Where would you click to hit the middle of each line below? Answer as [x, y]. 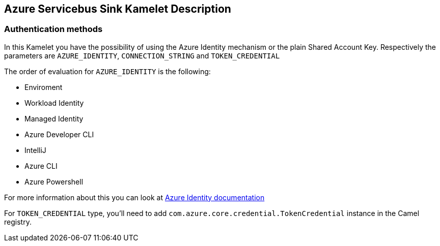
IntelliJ [35, 150]
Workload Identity [54, 103]
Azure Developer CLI [59, 134]
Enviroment [44, 87]
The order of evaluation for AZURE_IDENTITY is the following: [107, 71]
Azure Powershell [54, 181]
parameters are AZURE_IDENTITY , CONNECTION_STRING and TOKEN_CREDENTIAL [142, 55]
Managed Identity [54, 118]
